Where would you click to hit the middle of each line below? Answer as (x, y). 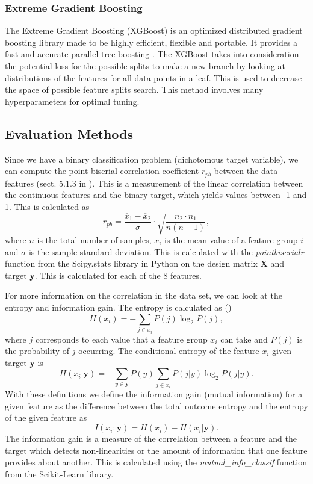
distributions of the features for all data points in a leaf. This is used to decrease (153, 77)
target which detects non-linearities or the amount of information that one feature (156, 450)
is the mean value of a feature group (231, 240)
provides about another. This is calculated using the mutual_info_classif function (156, 462)
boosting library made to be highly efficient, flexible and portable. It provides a (151, 42)
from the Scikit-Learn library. (59, 473)
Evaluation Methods (69, 133)
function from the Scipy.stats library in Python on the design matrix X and (144, 263)
